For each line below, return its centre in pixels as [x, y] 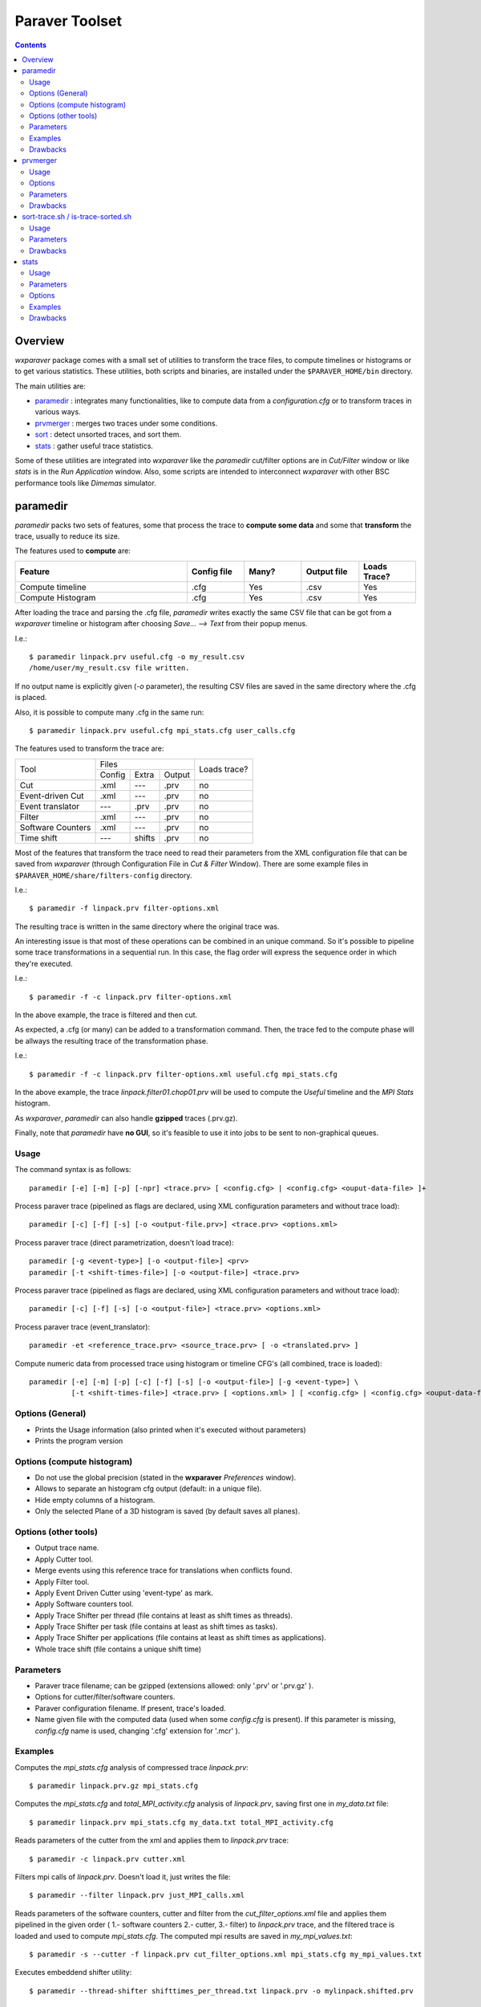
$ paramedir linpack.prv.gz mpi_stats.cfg [114, 1786]
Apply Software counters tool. [84, 1604]
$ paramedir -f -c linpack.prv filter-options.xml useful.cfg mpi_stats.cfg [184, 1074]
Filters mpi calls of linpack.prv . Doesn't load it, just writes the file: [123, 1877]
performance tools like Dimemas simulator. [85, 482]
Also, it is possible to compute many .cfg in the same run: [109, 712]
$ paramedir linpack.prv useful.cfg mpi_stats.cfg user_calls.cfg [162, 730]
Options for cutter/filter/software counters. [105, 1697]
